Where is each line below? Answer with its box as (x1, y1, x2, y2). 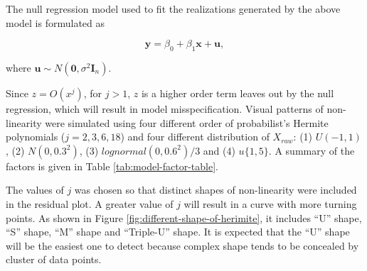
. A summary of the (268, 143, 355, 157)
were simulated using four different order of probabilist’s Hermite (45, 115, 329, 130)
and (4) (203, 143, 235, 157)
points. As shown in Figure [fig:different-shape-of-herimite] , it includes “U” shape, (6, 210, 362, 225)
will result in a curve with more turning (183, 196, 357, 211)
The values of (6, 182, 64, 197)
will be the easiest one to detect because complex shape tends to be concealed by (6, 238, 359, 253)
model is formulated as (6, 15, 105, 30)
